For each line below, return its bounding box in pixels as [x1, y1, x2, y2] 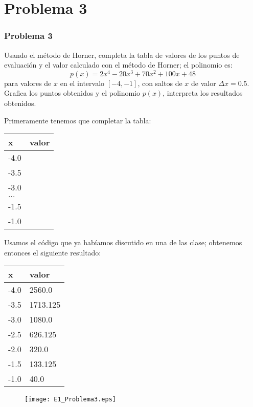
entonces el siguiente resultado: [4, 247, 101, 258]
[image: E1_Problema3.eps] [25, 396, 116, 403]
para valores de [4, 77, 52, 88]
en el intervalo [60, 77, 105, 88]
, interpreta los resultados [163, 88, 243, 98]
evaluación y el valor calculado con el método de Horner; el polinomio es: [4, 59, 233, 70]
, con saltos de [137, 77, 182, 88]
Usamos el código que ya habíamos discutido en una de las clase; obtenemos [4, 237, 242, 248]
